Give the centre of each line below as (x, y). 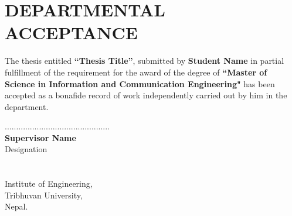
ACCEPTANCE (71, 32)
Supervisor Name (40, 137)
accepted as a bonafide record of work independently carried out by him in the (146, 95)
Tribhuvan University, (44, 195)
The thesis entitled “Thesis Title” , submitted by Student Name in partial (145, 61)
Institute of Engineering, (49, 184)
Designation (26, 149)
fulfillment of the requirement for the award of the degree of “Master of (136, 72)
